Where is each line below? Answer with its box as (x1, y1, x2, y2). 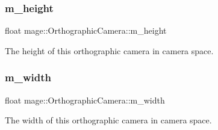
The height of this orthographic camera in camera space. (5, 44, 214, 57)
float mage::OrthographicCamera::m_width (5, 93, 165, 106)
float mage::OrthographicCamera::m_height (5, 24, 167, 37)
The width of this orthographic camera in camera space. (5, 114, 212, 126)
